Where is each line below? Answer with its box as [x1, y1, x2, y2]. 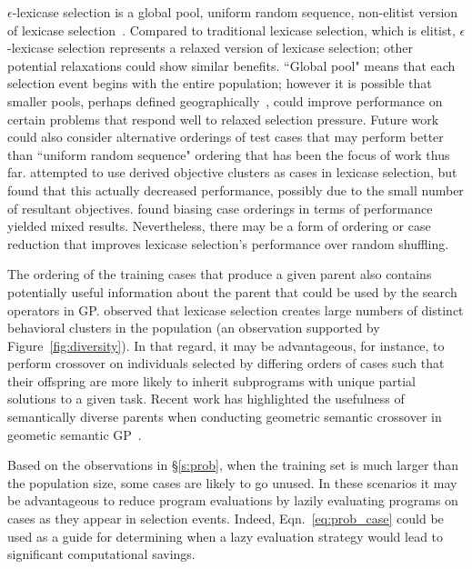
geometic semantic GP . [7, 424, 142, 444]
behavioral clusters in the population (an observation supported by [7, 318, 380, 337]
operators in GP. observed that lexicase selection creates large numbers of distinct [7, 300, 464, 319]
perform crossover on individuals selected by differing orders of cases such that [7, 354, 445, 373]
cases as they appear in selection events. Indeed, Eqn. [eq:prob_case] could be [7, 509, 444, 528]
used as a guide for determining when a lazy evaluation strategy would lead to [7, 526, 444, 545]
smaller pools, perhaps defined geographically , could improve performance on [7, 91, 443, 110]
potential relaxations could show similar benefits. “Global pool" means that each [7, 55, 456, 75]
